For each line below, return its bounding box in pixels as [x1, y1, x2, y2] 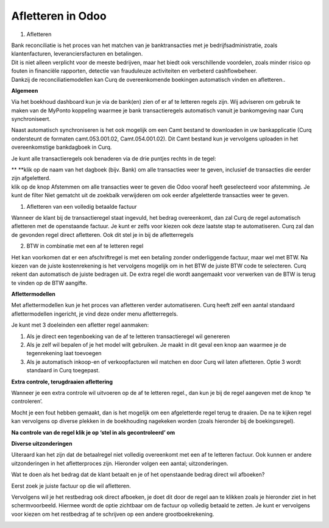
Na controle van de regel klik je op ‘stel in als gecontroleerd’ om [11, 429, 175, 436]
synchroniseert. [11, 115, 51, 123]
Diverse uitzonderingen [11, 439, 73, 447]
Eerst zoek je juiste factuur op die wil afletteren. [11, 482, 131, 490]
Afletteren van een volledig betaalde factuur [26, 203, 137, 210]
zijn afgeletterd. [11, 175, 51, 182]
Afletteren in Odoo [11, 9, 107, 23]
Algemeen [11, 87, 38, 94]
